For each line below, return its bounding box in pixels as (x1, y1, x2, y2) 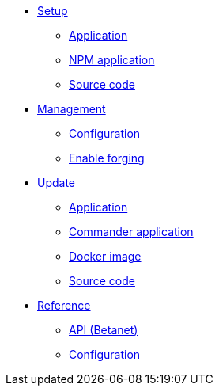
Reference (37, 299, 91, 312)
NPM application (69, 53, 155, 67)
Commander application (69, 225, 194, 238)
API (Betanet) (69, 323, 138, 337)
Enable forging (69, 151, 145, 165)
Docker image (69, 249, 142, 263)
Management (37, 102, 106, 116)
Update (37, 176, 76, 189)
